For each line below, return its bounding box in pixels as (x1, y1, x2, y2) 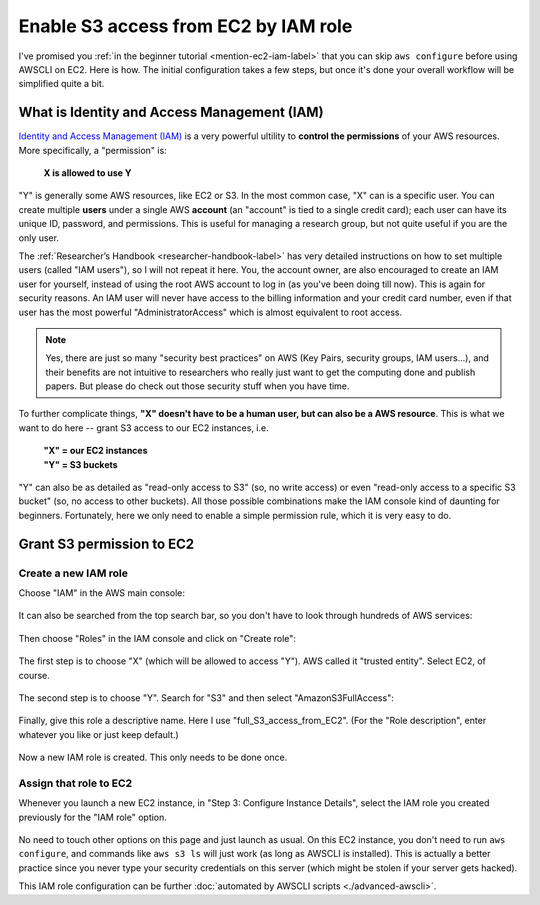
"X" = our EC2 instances (43, 445, 149, 457)
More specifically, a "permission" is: (18, 144, 167, 156)
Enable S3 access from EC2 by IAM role (18, 15, 353, 37)
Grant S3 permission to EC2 (18, 535, 195, 552)
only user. (18, 231, 60, 244)
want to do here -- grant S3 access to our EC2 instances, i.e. (18, 421, 269, 434)
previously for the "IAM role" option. (18, 811, 167, 823)
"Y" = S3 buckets (43, 458, 119, 470)
